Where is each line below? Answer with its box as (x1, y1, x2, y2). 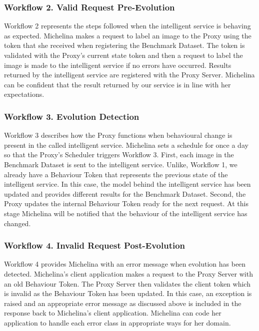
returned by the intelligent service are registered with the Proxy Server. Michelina (4, 69, 255, 80)
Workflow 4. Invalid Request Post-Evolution (4, 239, 185, 252)
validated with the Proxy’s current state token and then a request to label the (4, 50, 243, 60)
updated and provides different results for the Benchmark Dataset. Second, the (4, 188, 246, 199)
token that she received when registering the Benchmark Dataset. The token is (4, 40, 245, 50)
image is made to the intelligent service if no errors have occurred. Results (4, 59, 231, 70)
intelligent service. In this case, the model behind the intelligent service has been (4, 179, 251, 189)
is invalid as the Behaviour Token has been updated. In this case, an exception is (4, 288, 252, 299)
